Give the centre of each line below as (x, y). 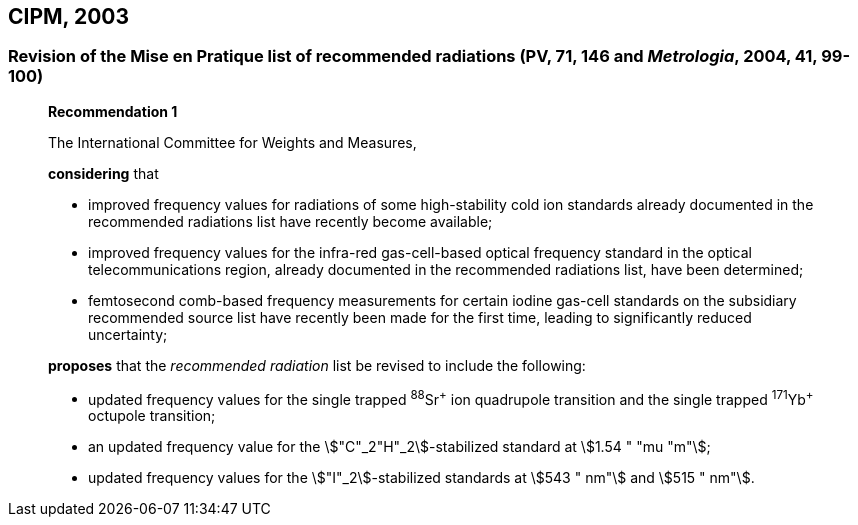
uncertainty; (128, 334)
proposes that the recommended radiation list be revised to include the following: (317, 365)
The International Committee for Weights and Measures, (232, 142)
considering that (103, 173)
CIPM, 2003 (69, 16)
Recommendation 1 (113, 111)
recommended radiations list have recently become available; (290, 221)
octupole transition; (152, 416)
